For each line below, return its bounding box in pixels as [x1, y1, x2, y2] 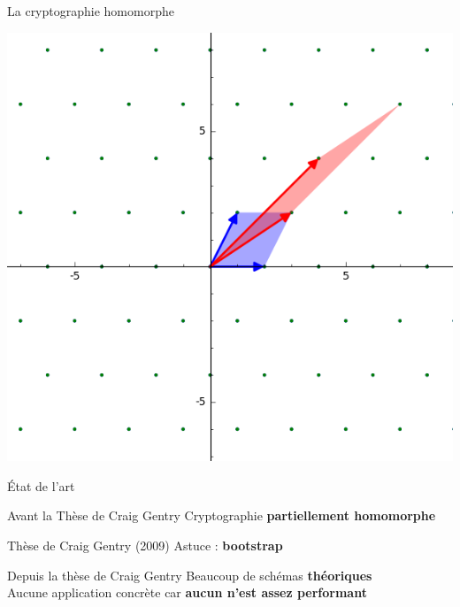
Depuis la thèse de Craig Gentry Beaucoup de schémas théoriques [7, 565, 372, 584]
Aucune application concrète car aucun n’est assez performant [7, 583, 367, 602]
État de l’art [7, 476, 75, 495]
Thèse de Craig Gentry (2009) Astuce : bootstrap [7, 536, 283, 555]
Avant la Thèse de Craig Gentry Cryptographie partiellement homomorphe [7, 506, 436, 525]
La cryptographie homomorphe [7, 2, 174, 19]
